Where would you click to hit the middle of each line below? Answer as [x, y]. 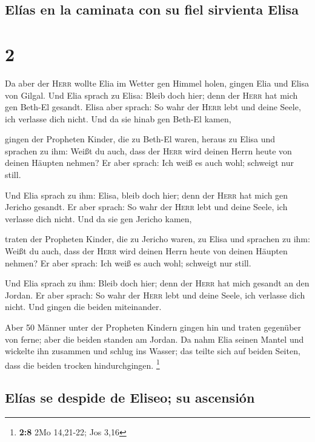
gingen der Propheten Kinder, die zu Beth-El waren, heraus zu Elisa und [140, 139]
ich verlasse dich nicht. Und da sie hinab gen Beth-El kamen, [118, 118]
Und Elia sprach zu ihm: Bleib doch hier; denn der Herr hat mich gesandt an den [157, 283]
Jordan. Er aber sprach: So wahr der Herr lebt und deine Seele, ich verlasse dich [155, 295]
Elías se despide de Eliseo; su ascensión [130, 397]
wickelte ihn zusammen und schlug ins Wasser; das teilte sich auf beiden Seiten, [153, 351]
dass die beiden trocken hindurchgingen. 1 [82, 364]
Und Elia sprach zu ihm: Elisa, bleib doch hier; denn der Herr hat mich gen [147, 195]
